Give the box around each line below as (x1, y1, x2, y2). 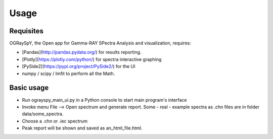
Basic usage (9, 84, 49, 92)
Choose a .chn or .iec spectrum (22, 118, 88, 124)
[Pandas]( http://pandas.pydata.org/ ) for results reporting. (22, 49, 142, 55)
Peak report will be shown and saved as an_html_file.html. (22, 125, 143, 131)
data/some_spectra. (22, 111, 64, 117)
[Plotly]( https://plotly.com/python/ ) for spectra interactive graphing (22, 56, 162, 62)
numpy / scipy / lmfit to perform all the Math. (22, 71, 115, 77)
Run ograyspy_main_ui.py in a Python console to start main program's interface (22, 97, 187, 103)
